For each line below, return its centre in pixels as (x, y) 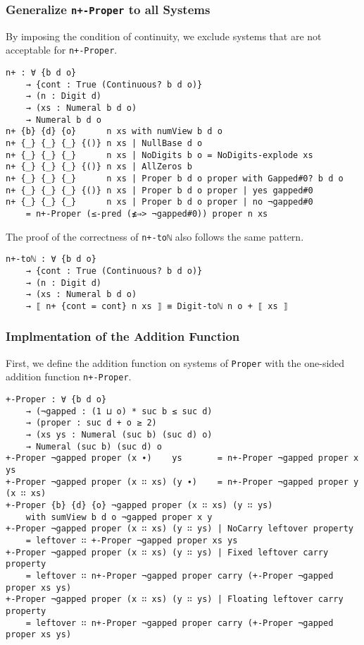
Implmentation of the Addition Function (123, 336)
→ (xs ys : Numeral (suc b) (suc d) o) (119, 435)
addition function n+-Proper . (69, 376)
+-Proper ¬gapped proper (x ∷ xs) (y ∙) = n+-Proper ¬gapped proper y (182, 482)
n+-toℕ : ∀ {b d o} (51, 259)
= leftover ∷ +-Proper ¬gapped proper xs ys (132, 540)
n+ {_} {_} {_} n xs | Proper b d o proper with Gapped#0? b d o (175, 178)
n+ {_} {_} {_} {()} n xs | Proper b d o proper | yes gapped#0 (159, 190)
